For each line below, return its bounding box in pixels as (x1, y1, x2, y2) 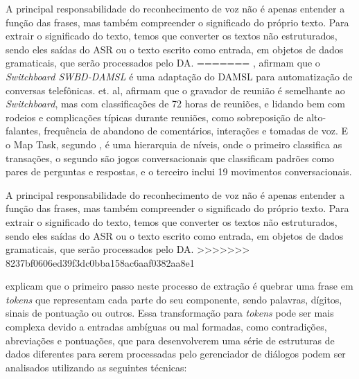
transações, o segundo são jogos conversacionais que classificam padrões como (6, 150, 335, 165)
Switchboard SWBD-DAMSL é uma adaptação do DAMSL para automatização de (6, 69, 353, 83)
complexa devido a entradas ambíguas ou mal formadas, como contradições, (6, 319, 327, 334)
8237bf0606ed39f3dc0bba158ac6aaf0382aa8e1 (6, 255, 195, 270)
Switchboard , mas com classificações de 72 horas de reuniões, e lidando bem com (6, 96, 345, 111)
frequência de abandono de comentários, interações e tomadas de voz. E (44, 123, 349, 138)
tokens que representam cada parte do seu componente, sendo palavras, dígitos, (6, 292, 342, 306)
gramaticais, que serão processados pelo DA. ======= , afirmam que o (6, 55, 320, 70)
